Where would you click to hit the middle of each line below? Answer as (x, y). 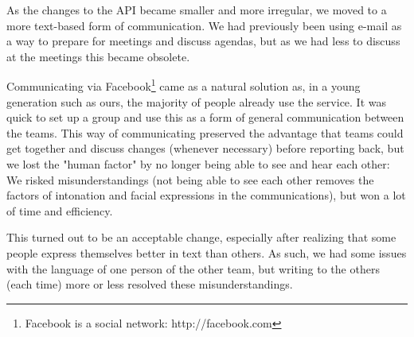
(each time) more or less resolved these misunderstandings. (150, 284)
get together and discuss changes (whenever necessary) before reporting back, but (205, 148)
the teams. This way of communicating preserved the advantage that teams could (205, 132)
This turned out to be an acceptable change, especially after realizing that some (201, 237)
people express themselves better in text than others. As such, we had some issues (207, 252)
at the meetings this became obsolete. (98, 56)
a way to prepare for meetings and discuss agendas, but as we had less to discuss (203, 41)
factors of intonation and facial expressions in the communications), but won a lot (206, 195)
